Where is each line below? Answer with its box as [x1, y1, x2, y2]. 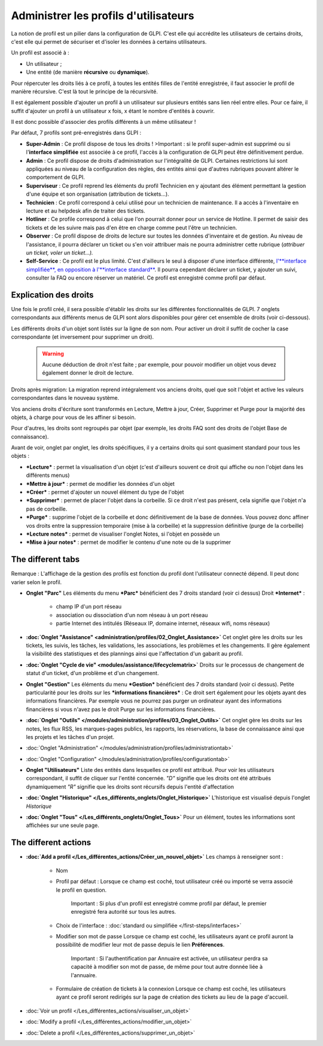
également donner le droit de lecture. [42, 369, 134, 376]
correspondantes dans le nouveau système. [11, 394, 120, 402]
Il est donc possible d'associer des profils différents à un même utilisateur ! [11, 118, 196, 126]
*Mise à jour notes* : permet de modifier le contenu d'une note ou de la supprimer [26, 539, 231, 546]
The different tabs [11, 554, 80, 565]
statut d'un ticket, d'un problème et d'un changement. [26, 670, 159, 677]
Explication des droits [11, 290, 94, 300]
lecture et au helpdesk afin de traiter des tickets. [26, 207, 146, 214]
